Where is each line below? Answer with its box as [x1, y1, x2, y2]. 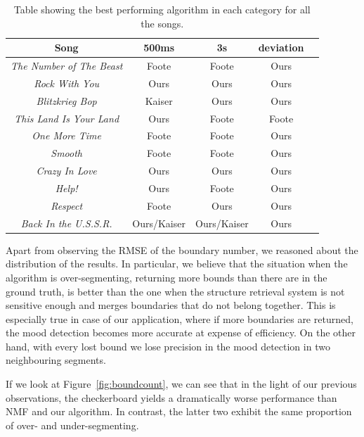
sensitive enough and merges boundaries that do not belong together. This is [6, 298, 336, 312]
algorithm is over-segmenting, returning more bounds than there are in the [6, 270, 327, 284]
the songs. [141, 15, 184, 30]
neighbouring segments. [6, 353, 106, 367]
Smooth [51, 146, 82, 160]
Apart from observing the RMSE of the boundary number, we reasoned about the [6, 242, 358, 257]
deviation [258, 40, 304, 55]
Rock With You [34, 75, 100, 90]
